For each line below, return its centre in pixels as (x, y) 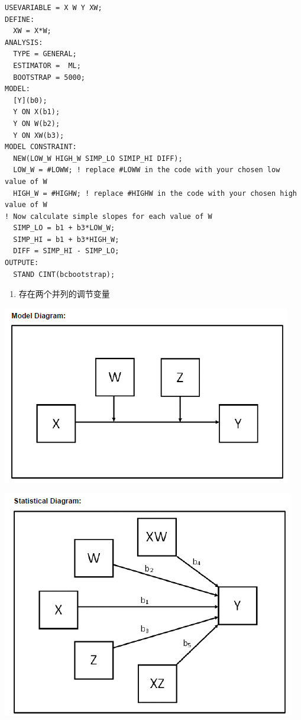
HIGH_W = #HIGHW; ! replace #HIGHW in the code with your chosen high (155, 193)
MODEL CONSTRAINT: (41, 147)
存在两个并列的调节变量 (64, 294)
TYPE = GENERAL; (45, 54)
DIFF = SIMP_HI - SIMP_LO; (66, 251)
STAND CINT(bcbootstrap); (64, 274)
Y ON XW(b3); (39, 135)
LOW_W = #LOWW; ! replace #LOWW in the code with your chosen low (147, 170)
